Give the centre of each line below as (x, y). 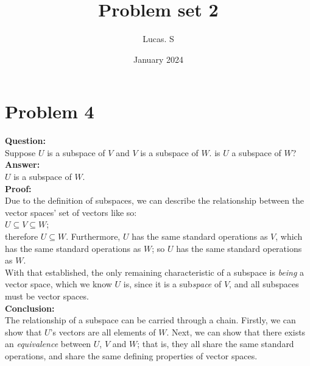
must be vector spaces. (47, 296)
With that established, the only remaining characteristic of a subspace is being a (155, 272)
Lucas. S (158, 39)
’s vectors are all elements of (103, 332)
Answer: (23, 164)
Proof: (18, 188)
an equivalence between (48, 344)
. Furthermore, (93, 236)
